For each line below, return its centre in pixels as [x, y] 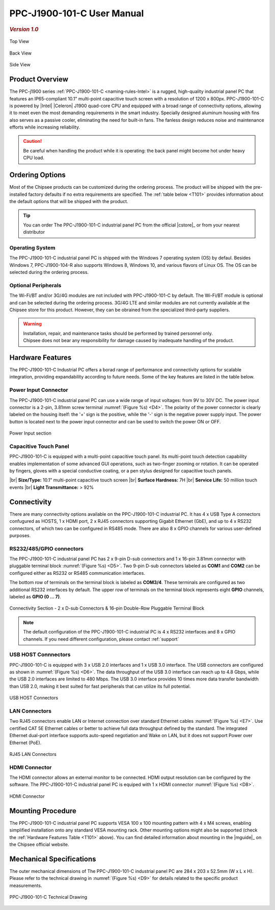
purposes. [20, 535]
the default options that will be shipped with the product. [69, 201]
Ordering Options [38, 175]
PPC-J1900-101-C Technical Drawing [48, 897]
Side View [20, 65]
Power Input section [31, 433]
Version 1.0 [24, 29]
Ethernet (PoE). [25, 743]
